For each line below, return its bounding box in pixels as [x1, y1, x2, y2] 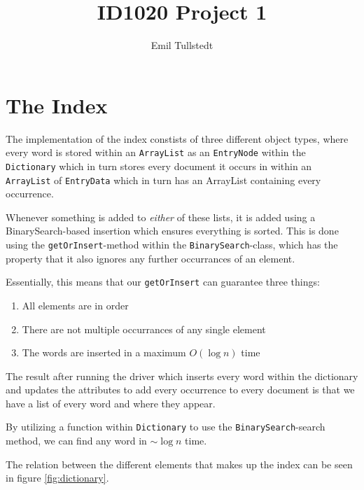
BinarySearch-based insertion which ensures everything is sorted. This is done [6, 223, 339, 238]
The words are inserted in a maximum [22, 345, 186, 360]
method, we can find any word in [6, 433, 147, 448]
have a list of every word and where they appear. [6, 395, 216, 410]
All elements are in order [22, 297, 129, 312]
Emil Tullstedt [150, 38, 213, 52]
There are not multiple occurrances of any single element [22, 321, 266, 336]
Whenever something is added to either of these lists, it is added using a [6, 209, 316, 224]
